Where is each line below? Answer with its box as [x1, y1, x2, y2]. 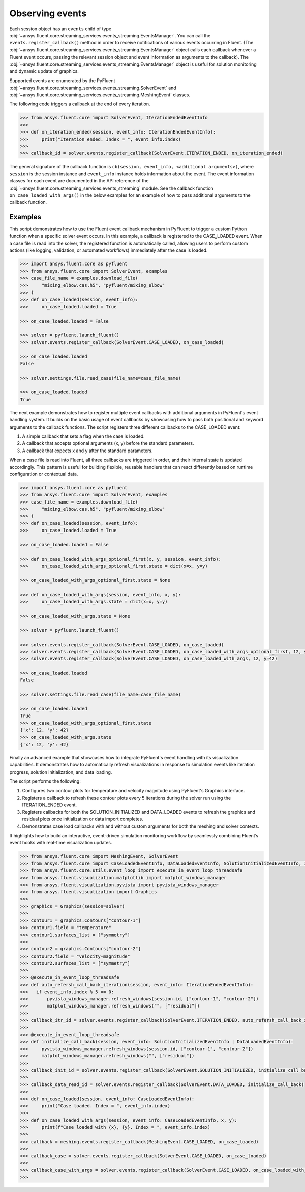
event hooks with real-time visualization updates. [9, 840, 112, 846]
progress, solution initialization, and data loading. [9, 769, 112, 775]
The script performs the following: [9, 778, 81, 784]
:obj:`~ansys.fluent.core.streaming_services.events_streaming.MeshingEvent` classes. [9, 92, 191, 98]
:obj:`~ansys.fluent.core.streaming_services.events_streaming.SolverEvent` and [9, 85, 176, 91]
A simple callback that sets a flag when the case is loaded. [22, 433, 145, 439]
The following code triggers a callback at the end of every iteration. [9, 101, 150, 107]
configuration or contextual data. [9, 471, 78, 477]
